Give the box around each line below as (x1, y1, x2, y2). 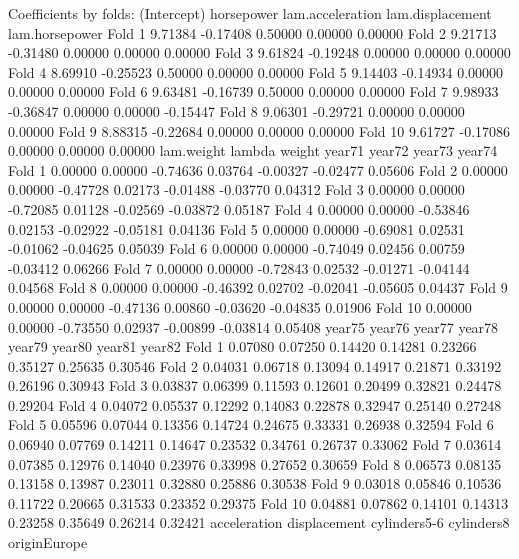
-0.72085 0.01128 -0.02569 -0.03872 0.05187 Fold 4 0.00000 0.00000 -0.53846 (8, 198, 470, 219)
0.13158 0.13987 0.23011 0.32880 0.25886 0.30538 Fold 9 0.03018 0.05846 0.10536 (8, 473, 502, 494)
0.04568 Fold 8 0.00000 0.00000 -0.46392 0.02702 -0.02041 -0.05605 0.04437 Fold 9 (8, 277, 508, 298)
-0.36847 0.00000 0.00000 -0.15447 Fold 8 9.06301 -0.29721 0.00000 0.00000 (8, 100, 465, 121)
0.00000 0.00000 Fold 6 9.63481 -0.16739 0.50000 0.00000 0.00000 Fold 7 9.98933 (8, 81, 499, 102)
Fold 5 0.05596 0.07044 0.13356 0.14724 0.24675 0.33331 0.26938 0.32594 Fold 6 (8, 414, 494, 435)
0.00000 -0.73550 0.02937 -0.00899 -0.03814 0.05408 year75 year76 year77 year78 (8, 316, 499, 337)
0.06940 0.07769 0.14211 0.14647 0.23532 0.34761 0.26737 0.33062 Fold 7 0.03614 (8, 434, 502, 455)
